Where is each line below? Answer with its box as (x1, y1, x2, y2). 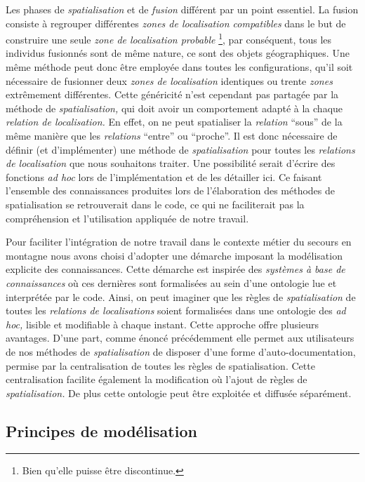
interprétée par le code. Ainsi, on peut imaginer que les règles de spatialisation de (6, 289, 356, 304)
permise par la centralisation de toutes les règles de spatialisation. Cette (6, 358, 315, 373)
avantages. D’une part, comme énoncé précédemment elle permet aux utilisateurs (6, 330, 354, 345)
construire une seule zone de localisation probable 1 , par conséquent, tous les (6, 30, 332, 46)
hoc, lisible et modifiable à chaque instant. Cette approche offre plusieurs (6, 316, 319, 331)
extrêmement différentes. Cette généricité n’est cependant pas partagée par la (6, 87, 339, 102)
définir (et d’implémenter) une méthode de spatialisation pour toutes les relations (6, 142, 355, 156)
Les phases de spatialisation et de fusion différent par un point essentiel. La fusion (6, 2, 359, 16)
